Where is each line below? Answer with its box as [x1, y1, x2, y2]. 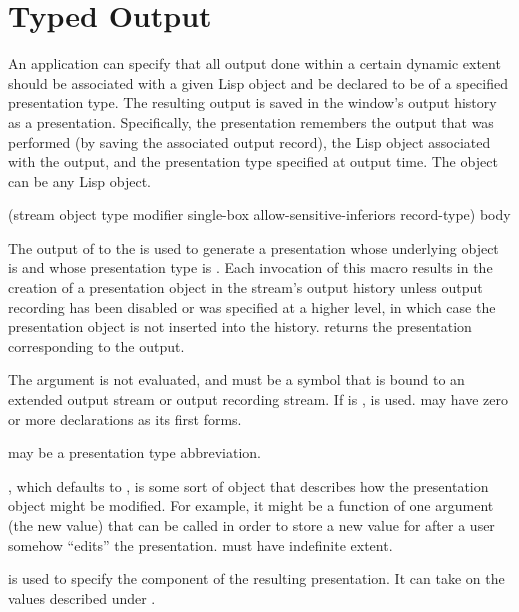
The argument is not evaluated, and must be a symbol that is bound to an [8, 369, 465, 390]
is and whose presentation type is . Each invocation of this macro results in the [8, 257, 493, 278]
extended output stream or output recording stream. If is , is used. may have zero [8, 389, 508, 410]
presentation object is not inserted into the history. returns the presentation [8, 316, 472, 337]
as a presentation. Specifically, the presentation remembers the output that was [8, 111, 494, 132]
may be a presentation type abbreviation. [8, 442, 261, 463]
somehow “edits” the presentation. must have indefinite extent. [8, 534, 393, 555]
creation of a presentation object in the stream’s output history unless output [8, 277, 483, 298]
